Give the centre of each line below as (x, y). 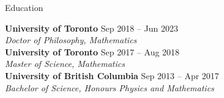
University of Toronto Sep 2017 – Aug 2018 (92, 51)
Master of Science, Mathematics (65, 64)
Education (24, 7)
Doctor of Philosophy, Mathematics (71, 40)
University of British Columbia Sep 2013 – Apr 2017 (112, 75)
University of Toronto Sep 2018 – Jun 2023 (91, 28)
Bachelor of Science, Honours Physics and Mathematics (110, 87)
